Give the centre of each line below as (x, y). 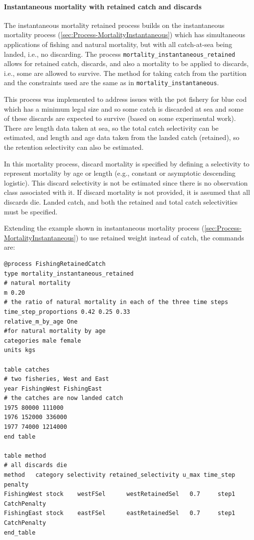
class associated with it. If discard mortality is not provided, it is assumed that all (127, 192)
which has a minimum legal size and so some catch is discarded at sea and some (124, 108)
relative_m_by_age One (41, 321)
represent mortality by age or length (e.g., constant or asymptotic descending (120, 173)
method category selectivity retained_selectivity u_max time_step (120, 475)
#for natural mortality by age (55, 331)
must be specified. (31, 211)
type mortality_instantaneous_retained (69, 273)
